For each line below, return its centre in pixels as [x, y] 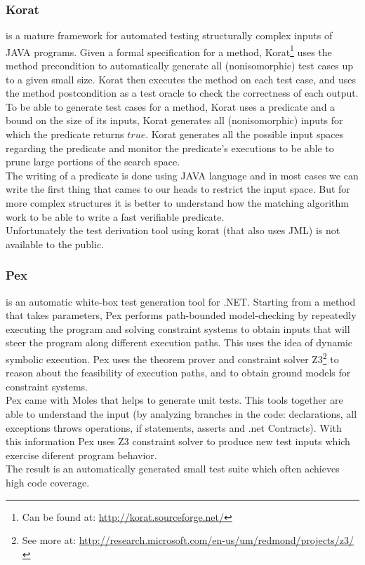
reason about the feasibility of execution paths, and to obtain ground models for [178, 373]
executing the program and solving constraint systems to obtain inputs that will [178, 328]
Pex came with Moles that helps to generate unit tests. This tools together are [174, 400]
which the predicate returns [65, 134]
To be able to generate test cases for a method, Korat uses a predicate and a [171, 106]
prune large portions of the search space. [93, 162]
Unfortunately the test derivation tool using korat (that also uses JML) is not [173, 230]
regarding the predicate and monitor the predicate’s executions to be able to [170, 148]
